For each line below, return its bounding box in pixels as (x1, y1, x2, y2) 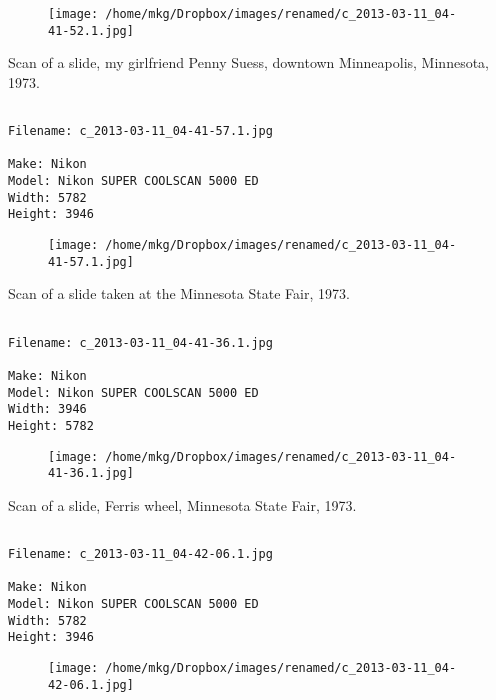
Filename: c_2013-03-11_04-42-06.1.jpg (8, 547, 273, 562)
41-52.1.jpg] (48, 23, 134, 38)
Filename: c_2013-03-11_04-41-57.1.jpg (8, 124, 273, 139)
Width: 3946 (8, 402, 87, 417)
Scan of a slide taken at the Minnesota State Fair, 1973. (8, 283, 350, 304)
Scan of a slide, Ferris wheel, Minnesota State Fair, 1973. (8, 494, 357, 515)
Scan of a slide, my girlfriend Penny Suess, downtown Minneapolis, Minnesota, (8, 52, 489, 73)
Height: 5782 (8, 418, 94, 433)
